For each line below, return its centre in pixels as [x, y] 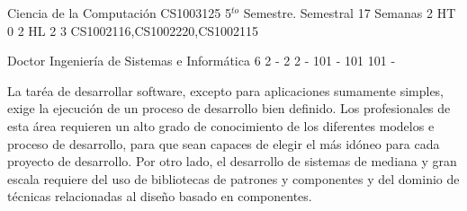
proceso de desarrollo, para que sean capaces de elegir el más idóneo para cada [224, 143]
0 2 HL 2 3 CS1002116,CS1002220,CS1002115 [133, 30]
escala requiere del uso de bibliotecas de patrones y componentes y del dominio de [233, 178]
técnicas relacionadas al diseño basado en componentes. [160, 196]
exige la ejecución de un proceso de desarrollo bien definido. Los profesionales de [229, 108]
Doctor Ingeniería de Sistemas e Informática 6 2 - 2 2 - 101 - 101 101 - [202, 61]
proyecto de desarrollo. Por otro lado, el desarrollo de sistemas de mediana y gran [232, 161]
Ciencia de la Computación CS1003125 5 [119, 13]
